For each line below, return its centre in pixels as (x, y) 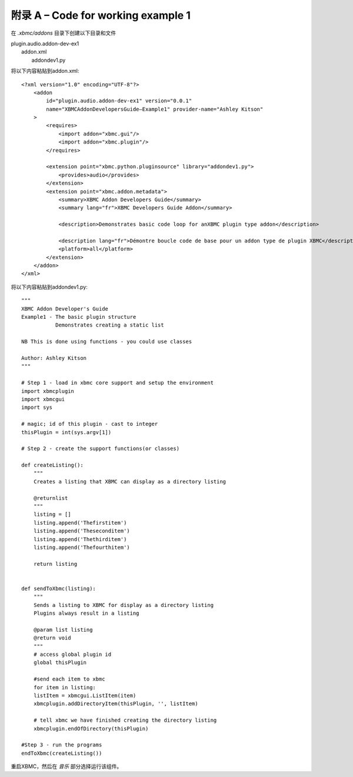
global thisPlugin (60, 663)
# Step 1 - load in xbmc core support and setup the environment (118, 383)
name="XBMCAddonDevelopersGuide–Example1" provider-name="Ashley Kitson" (155, 109)
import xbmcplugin (48, 391)
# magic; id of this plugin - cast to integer (90, 424)
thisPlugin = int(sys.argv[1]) (66, 432)
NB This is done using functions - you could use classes (107, 342)
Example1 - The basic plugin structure (79, 317)
